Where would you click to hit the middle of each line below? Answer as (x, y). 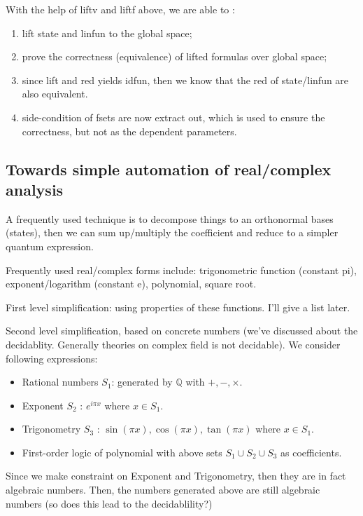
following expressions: (52, 358)
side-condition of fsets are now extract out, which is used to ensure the (173, 117)
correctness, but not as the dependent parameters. (129, 131)
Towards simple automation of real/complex (169, 169)
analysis (35, 189)
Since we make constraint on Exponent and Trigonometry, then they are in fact (176, 476)
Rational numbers (60, 382)
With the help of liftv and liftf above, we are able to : (120, 9)
